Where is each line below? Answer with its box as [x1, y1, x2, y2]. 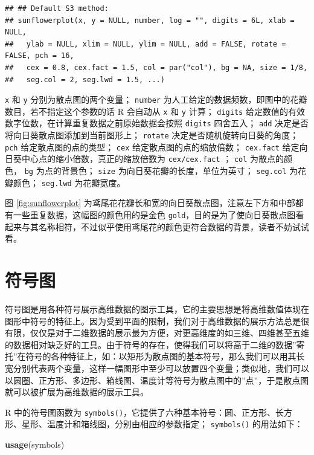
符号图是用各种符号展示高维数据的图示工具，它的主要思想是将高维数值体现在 [5, 302, 309, 315]
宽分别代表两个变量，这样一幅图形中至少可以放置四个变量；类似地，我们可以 [5, 361, 309, 374]
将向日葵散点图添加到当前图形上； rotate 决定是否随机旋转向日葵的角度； [5, 129, 299, 141]
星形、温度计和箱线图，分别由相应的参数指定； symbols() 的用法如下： [21, 418, 303, 430]
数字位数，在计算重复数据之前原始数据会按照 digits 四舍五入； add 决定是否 [5, 117, 309, 129]
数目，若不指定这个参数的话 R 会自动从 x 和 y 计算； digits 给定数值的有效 [5, 105, 305, 117]
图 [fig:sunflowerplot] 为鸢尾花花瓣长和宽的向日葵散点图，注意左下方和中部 [5, 196, 295, 209]
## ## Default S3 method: [5, 4, 109, 13]
